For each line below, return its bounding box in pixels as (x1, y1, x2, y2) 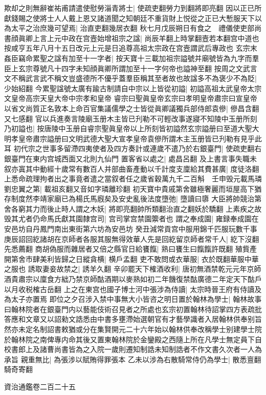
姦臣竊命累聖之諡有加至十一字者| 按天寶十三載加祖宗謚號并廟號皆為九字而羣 (4, 52, 259, 63)
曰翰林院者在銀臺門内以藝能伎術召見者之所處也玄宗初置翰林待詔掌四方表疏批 (4, 303, 262, 314)
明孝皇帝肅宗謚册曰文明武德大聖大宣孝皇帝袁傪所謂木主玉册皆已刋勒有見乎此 (4, 133, 262, 143)
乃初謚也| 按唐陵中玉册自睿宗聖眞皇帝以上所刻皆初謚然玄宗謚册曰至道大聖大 (4, 123, 259, 134)
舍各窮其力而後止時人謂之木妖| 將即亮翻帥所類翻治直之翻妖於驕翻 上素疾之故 (4, 203, 262, 214)
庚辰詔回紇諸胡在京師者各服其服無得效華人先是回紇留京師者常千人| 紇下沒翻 (4, 233, 259, 244)
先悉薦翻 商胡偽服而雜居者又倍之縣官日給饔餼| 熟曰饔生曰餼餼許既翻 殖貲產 (4, 243, 257, 254)
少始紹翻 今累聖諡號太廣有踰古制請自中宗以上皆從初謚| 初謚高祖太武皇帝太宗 (4, 82, 262, 93)
